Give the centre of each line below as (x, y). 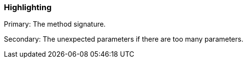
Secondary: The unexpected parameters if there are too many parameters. (124, 39)
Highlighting (28, 7)
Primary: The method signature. (55, 24)
